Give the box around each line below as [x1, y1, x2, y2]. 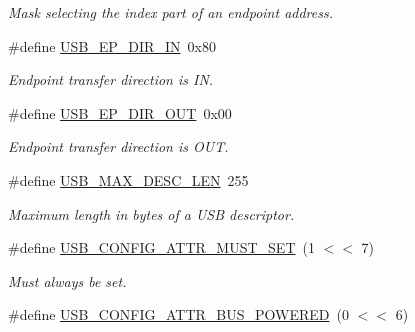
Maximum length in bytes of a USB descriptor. [8, 203, 295, 224]
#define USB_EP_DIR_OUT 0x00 [8, 102, 232, 123]
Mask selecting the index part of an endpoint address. [8, 2, 333, 22]
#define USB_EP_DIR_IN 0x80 [8, 35, 216, 56]
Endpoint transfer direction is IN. [8, 69, 214, 90]
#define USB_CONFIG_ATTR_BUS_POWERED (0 [8, 304, 349, 325]
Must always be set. [8, 270, 127, 291]
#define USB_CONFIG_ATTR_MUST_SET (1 [8, 237, 315, 258]
